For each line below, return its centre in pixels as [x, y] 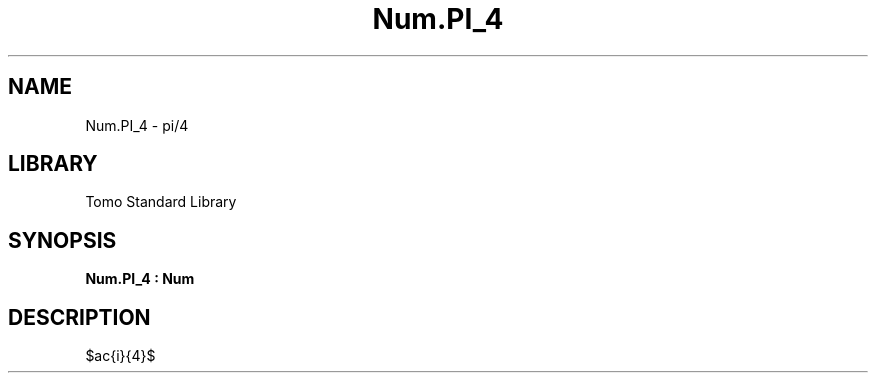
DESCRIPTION [79, 317]
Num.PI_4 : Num [140, 279]
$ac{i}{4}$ [120, 356]
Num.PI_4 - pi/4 [137, 125]
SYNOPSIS [62, 240]
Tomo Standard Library [161, 202]
